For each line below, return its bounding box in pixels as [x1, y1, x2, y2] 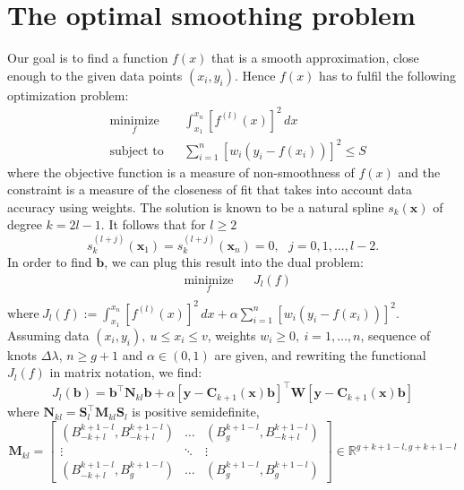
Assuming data [7, 325, 90, 344]
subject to [109, 144, 164, 158]
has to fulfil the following [319, 65, 457, 84]
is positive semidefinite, [132, 402, 260, 421]
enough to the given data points [7, 65, 183, 84]
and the [398, 162, 441, 181]
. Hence [234, 65, 276, 84]
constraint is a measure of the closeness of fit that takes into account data [7, 180, 413, 199]
